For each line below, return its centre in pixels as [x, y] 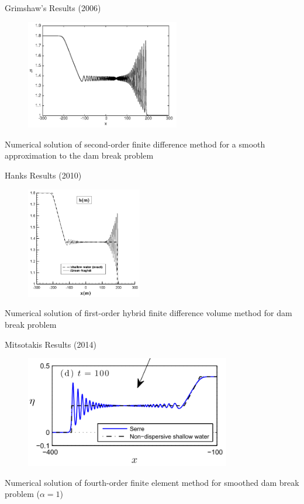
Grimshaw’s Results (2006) [53, 8]
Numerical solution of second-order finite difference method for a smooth [135, 144]
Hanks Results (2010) [43, 175]
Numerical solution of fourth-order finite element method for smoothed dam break [152, 482]
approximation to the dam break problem [79, 155]
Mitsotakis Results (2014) [51, 344]
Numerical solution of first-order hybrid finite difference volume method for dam [148, 313]
